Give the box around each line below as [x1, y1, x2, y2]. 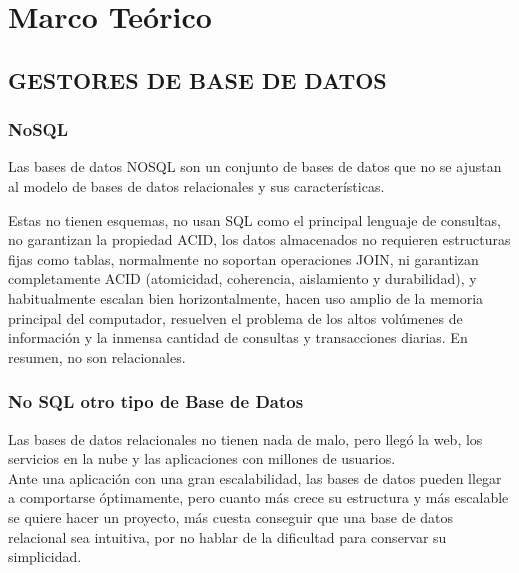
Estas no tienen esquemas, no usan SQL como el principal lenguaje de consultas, [8, 209, 501, 230]
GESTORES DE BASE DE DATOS [8, 64, 387, 95]
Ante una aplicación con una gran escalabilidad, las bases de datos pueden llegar [8, 467, 502, 488]
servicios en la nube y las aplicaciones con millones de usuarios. [8, 448, 396, 469]
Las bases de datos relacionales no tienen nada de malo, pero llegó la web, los [8, 428, 483, 449]
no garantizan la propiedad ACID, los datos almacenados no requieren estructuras [8, 229, 511, 250]
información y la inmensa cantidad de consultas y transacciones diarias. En [8, 327, 468, 348]
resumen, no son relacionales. [8, 346, 186, 367]
